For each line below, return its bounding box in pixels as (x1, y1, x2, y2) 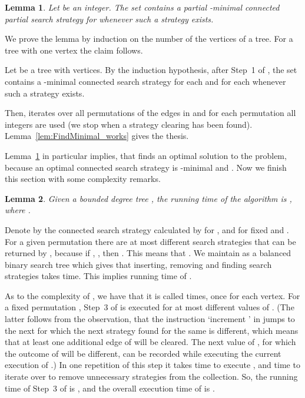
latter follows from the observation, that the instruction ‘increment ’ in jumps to (5, 313, 295, 325)
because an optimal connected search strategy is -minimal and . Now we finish (5, 161, 287, 173)
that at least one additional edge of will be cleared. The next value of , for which (5, 336, 296, 348)
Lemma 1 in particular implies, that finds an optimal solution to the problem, (5, 149, 287, 161)
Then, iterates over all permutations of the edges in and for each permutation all (5, 107, 296, 119)
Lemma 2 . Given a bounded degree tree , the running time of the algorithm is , (5, 192, 292, 204)
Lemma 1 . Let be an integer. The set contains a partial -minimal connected (5, 1, 280, 13)
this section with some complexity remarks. (5, 173, 161, 185)
